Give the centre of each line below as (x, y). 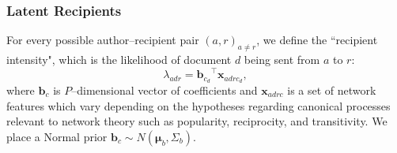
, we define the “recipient (317, 40)
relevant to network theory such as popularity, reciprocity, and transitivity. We (197, 121)
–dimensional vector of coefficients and (164, 90)
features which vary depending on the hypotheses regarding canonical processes (198, 105)
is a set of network (332, 90)
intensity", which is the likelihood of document (119, 60)
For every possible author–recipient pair (103, 40)
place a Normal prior (57, 136)
